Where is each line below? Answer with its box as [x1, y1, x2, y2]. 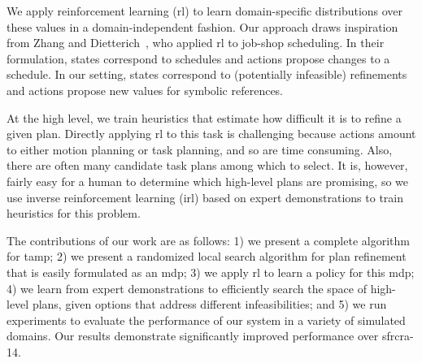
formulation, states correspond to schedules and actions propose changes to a [7, 50, 390, 67]
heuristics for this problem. [7, 205, 141, 222]
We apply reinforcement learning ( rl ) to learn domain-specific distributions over [7, 2, 403, 19]
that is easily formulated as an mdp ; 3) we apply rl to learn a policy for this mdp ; [7, 263, 415, 280]
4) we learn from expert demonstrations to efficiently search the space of [7, 279, 368, 296]
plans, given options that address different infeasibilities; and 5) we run [32, 296, 387, 313]
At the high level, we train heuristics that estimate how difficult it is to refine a [7, 109, 402, 126]
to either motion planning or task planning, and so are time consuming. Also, [7, 140, 393, 158]
